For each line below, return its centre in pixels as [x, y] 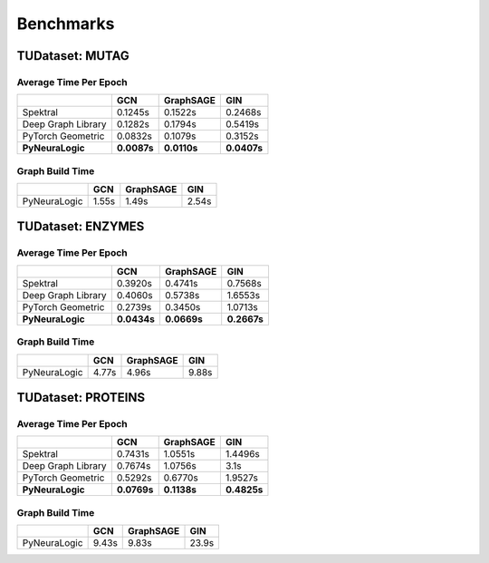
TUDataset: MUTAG [73, 56]
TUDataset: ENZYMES [81, 227]
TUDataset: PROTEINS [81, 398]
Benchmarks [66, 24]
